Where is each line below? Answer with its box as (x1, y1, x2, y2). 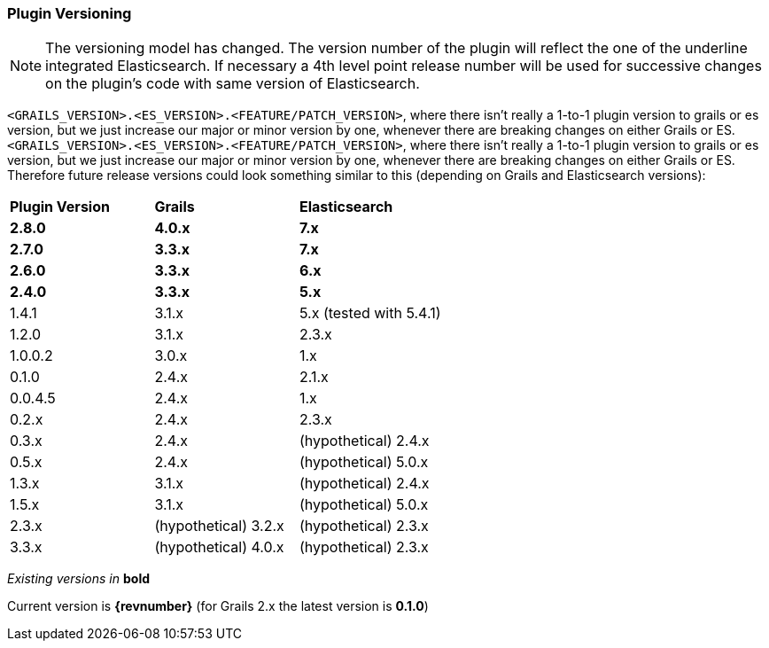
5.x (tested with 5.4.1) (299, 304, 441, 323)
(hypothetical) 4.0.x (154, 538, 284, 557)
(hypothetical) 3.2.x (154, 517, 284, 535)
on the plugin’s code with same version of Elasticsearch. (45, 74, 420, 93)
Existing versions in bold (7, 571, 150, 587)
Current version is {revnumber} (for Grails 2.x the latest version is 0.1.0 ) (7, 598, 429, 614)
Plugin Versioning (7, 4, 132, 22)
